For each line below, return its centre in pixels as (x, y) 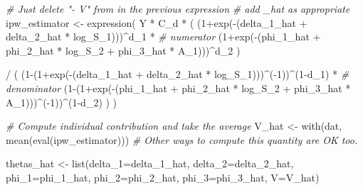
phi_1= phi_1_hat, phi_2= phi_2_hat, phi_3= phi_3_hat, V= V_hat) (163, 177)
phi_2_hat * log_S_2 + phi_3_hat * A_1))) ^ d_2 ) (123, 50)
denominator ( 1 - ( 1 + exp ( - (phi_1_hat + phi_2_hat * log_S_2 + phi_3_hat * (178, 88)
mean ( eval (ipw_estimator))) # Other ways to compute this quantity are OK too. (182, 139)
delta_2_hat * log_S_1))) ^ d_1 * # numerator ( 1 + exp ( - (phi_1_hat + (163, 37)
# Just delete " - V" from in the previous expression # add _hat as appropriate (178, 9)
